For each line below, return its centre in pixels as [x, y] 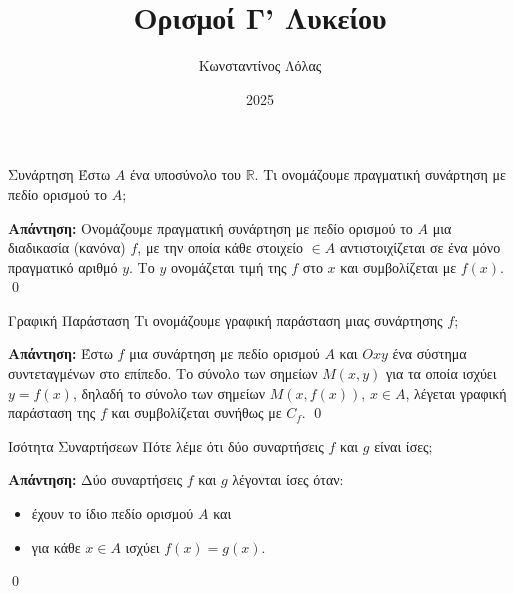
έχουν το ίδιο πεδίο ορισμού [112, 513]
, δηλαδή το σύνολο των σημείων [169, 392]
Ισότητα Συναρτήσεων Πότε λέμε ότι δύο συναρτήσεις [166, 445]
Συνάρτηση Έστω [59, 174]
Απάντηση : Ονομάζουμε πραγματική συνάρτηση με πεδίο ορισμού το [210, 227]
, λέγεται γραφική [456, 392]
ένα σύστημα [429, 353]
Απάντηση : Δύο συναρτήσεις [95, 479]
